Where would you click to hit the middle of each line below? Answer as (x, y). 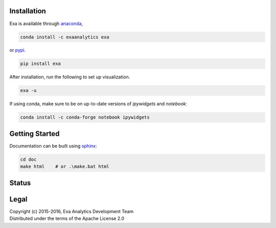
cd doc (28, 159)
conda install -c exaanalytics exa (65, 37)
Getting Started (34, 134)
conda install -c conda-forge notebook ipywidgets (85, 117)
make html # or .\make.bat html (65, 167)
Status (20, 183)
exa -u (28, 90)
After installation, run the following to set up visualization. (70, 77)
